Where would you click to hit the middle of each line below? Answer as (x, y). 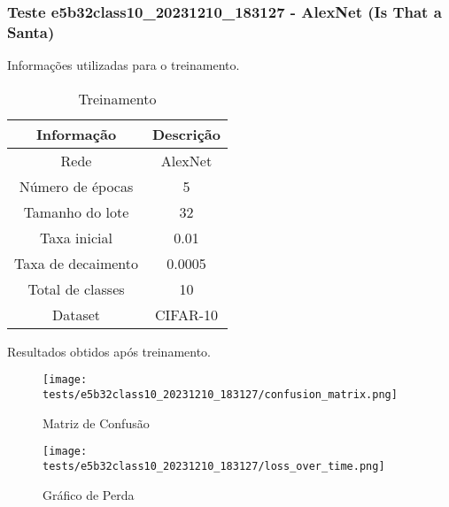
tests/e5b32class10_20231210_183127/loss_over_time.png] (214, 466)
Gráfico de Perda (89, 494)
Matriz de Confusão (96, 422)
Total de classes (76, 288)
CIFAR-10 (186, 314)
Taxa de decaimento (76, 263)
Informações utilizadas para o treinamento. (124, 65)
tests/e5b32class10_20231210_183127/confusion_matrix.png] (220, 394)
